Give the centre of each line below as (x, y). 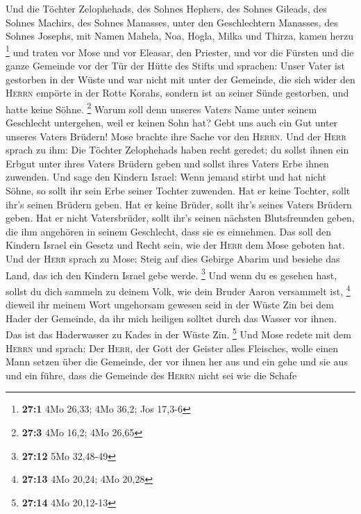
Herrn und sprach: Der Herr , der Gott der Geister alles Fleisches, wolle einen (172, 348)
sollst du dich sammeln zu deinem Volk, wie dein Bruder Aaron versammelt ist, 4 (178, 290)
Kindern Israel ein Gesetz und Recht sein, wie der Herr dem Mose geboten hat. (175, 245)
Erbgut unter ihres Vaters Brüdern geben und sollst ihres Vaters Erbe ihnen (167, 163)
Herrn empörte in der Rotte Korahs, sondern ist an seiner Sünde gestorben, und (177, 93)
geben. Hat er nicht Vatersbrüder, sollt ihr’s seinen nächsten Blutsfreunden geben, (180, 218)
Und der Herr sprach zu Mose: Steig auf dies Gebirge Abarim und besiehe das (173, 258)
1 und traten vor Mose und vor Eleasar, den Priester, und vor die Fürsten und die (180, 51)
